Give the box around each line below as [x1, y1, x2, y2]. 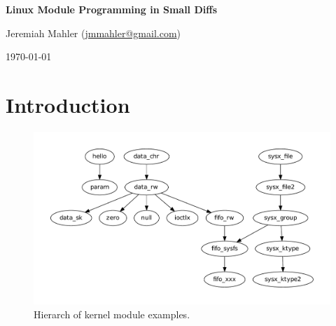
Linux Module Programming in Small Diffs [6, 2, 218, 16]
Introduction [6, 90, 130, 118]
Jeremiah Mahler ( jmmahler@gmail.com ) [6, 25, 181, 40]
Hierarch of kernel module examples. [34, 306, 190, 321]
